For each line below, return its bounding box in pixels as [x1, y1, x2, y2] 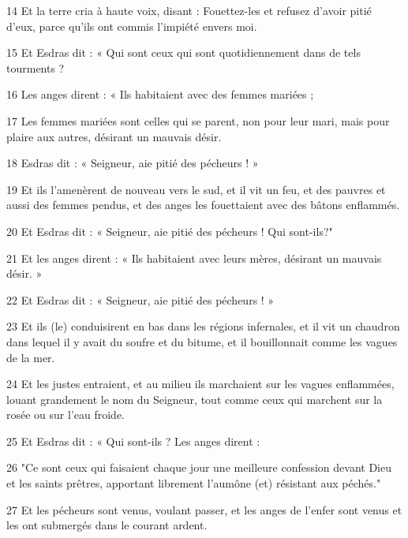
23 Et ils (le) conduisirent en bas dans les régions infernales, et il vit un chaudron [6, 318, 400, 334]
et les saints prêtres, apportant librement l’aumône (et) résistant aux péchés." [6, 475, 381, 491]
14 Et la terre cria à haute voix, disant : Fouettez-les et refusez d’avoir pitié [6, 2, 372, 18]
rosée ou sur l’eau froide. [6, 406, 125, 423]
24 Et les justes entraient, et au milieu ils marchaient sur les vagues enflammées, [6, 375, 395, 392]
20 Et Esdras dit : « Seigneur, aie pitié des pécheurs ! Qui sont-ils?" [6, 222, 333, 239]
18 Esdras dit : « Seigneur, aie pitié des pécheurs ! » [6, 155, 259, 171]
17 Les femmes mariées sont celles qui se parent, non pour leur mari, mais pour [6, 112, 390, 129]
